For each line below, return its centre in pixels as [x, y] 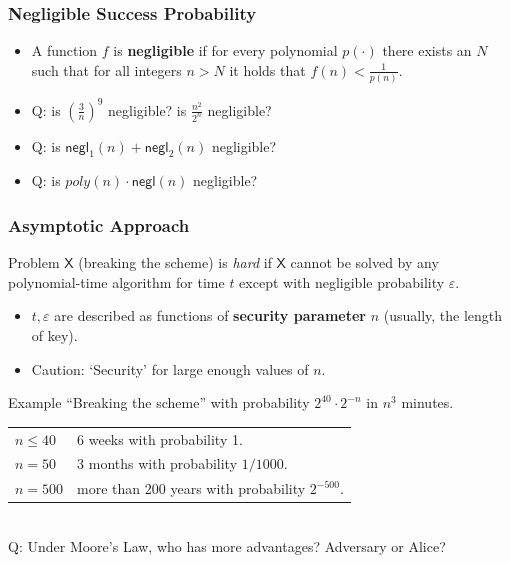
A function [64, 50]
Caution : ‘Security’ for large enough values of [170, 368]
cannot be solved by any [364, 262]
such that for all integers [106, 69]
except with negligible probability [342, 281]
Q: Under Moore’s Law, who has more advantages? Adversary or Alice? [227, 545]
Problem [34, 262]
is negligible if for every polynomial [225, 50]
